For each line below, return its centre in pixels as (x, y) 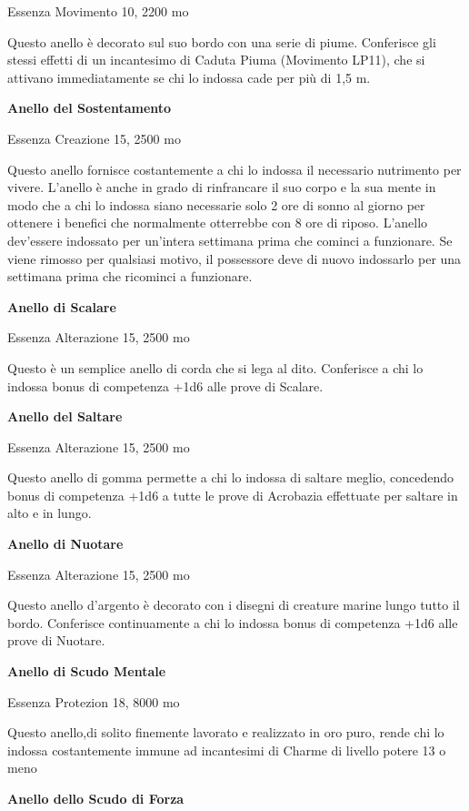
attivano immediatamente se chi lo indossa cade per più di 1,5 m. (189, 77)
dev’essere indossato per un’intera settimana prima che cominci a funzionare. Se (230, 240)
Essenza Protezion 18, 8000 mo (94, 701)
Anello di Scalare (62, 306)
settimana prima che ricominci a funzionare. (130, 276)
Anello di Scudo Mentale (87, 671)
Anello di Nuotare (65, 544)
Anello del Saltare (65, 416)
